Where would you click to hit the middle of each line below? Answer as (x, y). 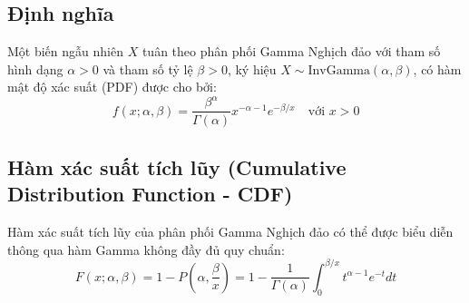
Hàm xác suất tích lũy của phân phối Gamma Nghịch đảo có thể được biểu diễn (230, 232)
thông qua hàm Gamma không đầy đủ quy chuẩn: (146, 249)
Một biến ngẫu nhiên (65, 51)
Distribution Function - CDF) (150, 194)
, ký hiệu (252, 68)
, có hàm (437, 68)
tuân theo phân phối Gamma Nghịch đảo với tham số (291, 51)
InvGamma (339, 70)
